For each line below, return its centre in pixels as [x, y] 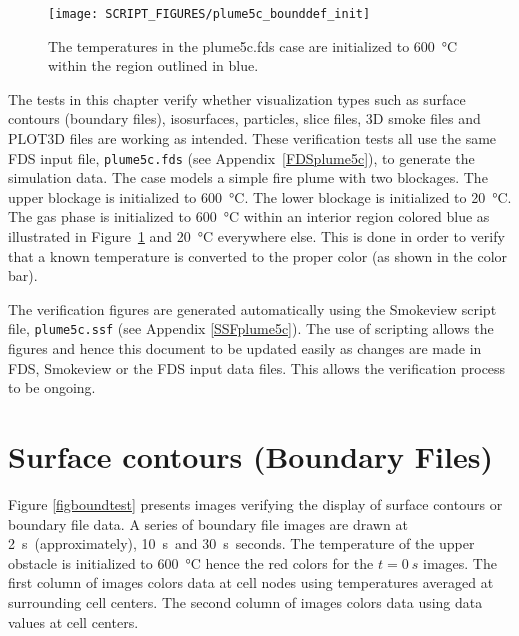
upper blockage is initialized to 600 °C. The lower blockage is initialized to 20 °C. [260, 196]
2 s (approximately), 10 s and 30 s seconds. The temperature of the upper [241, 543]
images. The [460, 562]
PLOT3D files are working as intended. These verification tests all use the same [252, 138]
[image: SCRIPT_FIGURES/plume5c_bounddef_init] [209, 14]
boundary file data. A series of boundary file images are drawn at [208, 523]
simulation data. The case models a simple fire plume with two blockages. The [248, 177]
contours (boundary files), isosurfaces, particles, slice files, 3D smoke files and [244, 118]
